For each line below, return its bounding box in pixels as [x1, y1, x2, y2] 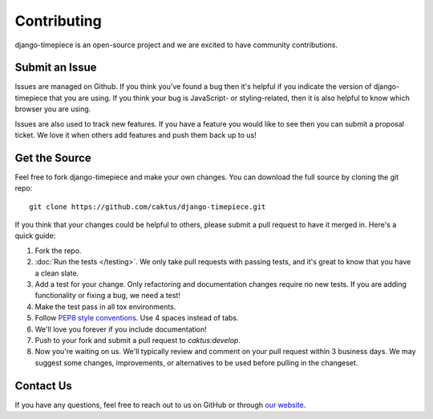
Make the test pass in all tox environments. [34, 301, 176, 312]
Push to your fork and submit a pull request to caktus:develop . [34, 336, 241, 344]
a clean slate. [34, 268, 79, 278]
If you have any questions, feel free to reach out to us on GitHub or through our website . [14, 400, 306, 409]
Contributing [14, 12, 102, 30]
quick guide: [14, 231, 56, 240]
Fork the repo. [34, 245, 82, 256]
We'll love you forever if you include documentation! [34, 324, 208, 334]
